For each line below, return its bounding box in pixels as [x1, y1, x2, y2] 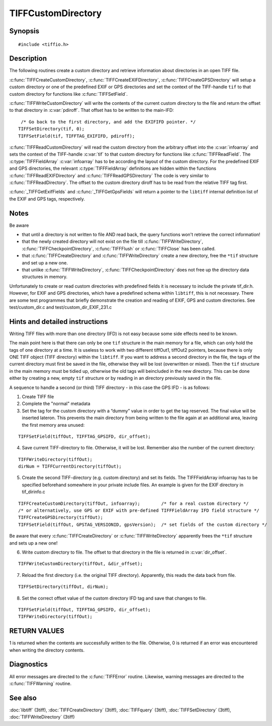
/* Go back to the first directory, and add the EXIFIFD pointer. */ [21, 119, 196, 124]
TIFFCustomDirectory [9, 8, 102, 19]
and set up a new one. [22, 259, 68, 266]
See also [9, 693, 37, 702]
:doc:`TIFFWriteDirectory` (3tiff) [9, 714, 75, 720]
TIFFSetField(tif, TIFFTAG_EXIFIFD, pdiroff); [18, 133, 135, 139]
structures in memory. [22, 274, 68, 280]
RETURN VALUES [9, 627, 65, 635]
